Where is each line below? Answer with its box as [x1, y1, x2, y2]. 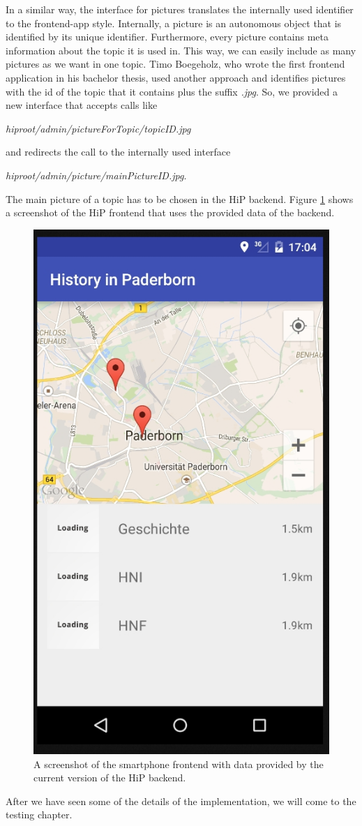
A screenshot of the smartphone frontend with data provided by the [33, 756, 324, 771]
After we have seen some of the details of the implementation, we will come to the [6, 793, 356, 808]
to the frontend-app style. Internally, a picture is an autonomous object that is [6, 15, 342, 30]
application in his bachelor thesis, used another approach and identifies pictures [6, 70, 346, 84]
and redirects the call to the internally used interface [6, 144, 231, 159]
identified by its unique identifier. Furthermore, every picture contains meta [6, 29, 329, 44]
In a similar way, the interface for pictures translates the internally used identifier [6, 2, 354, 16]
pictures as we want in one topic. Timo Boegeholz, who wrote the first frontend [6, 57, 345, 71]
